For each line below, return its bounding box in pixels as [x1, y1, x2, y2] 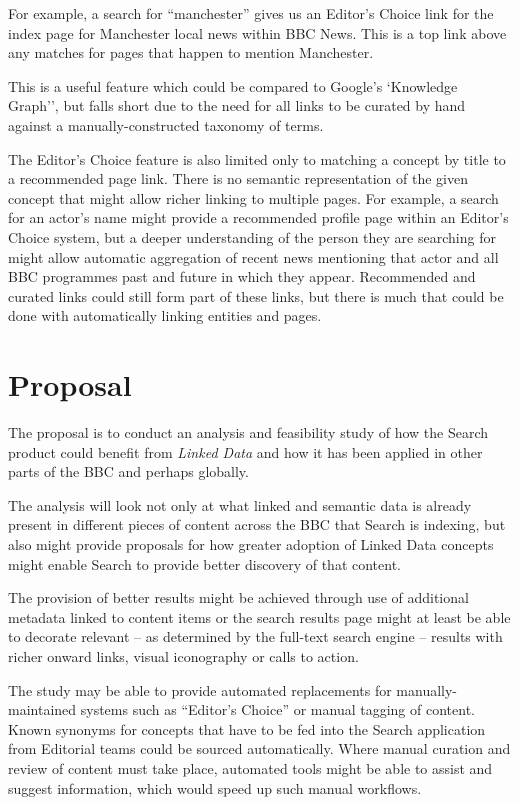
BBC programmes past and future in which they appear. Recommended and [8, 266, 476, 287]
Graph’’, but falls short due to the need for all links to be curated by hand [8, 95, 466, 116]
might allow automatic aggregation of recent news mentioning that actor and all [8, 246, 499, 267]
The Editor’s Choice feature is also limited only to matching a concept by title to [8, 148, 506, 169]
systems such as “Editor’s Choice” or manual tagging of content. [80, 699, 475, 720]
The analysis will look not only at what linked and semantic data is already [8, 494, 472, 515]
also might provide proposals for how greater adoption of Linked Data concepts [8, 534, 494, 554]
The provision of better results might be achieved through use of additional [8, 587, 469, 608]
